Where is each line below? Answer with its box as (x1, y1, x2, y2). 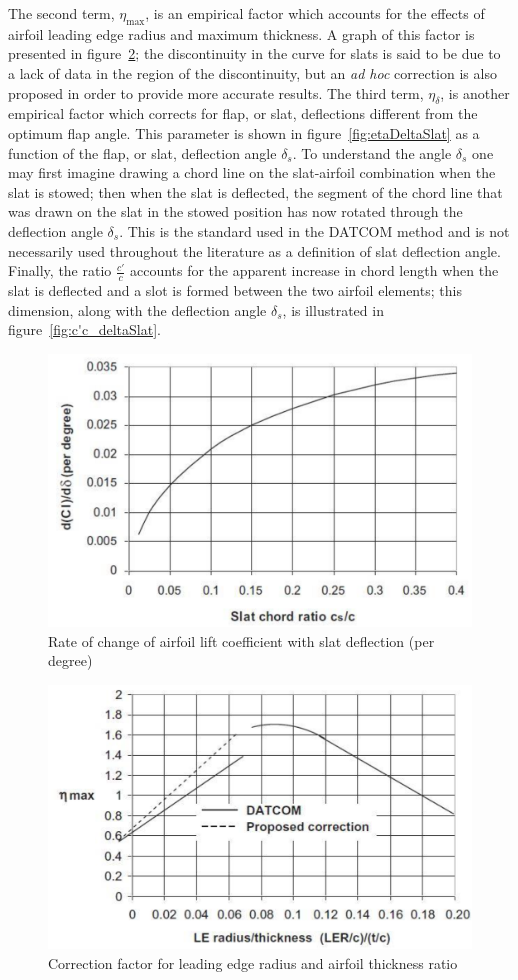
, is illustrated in (282, 299, 384, 320)
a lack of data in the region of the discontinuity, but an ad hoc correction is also (8, 62, 497, 83)
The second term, (8, 3, 115, 23)
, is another (440, 82, 510, 103)
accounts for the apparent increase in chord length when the (129, 260, 499, 281)
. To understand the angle (292, 142, 452, 163)
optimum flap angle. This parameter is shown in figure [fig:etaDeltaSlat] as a (8, 122, 480, 143)
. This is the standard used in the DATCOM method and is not (119, 220, 510, 241)
